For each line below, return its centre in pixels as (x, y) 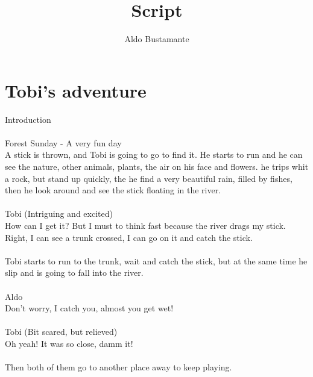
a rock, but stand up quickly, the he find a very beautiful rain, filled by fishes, (149, 178)
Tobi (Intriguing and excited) (59, 213)
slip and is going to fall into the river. (74, 273)
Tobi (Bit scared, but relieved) (61, 332)
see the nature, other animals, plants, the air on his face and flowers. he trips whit (157, 167)
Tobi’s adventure (76, 90)
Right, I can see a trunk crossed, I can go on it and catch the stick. (129, 237)
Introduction (28, 119)
